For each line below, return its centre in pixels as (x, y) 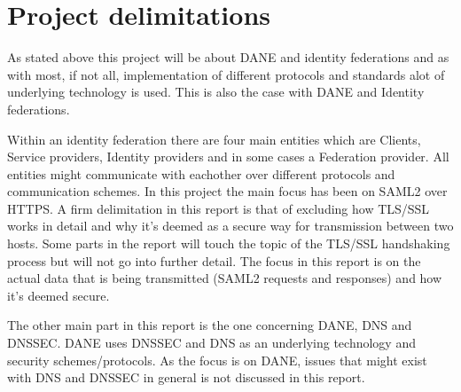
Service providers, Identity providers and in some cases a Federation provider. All (228, 157)
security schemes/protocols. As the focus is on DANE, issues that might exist (217, 360)
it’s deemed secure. (59, 295)
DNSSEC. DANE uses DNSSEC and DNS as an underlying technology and (211, 343)
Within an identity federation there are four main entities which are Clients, (214, 139)
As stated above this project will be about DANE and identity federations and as (228, 57)
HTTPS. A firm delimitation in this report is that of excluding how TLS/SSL (219, 208)
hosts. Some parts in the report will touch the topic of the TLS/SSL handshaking (229, 243)
